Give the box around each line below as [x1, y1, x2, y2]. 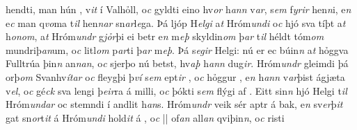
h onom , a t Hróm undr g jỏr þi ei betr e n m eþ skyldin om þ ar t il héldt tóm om [6, 29, 324, 44]
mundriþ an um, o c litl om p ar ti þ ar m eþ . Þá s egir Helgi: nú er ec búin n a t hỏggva [6, 42, 349, 57]
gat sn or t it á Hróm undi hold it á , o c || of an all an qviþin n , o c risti [6, 110, 285, 124]
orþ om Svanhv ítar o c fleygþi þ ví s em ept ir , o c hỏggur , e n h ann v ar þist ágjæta [6, 69, 345, 84]
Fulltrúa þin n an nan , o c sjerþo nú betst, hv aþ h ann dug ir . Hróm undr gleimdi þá [6, 56, 349, 71]
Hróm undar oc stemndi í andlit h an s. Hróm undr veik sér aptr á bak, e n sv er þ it [6, 97, 343, 111]
